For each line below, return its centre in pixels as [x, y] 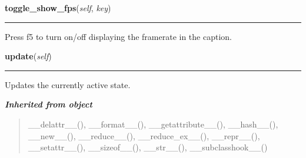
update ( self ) [28, 56]
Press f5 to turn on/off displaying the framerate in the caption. [118, 36]
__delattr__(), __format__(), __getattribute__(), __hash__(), [153, 124]
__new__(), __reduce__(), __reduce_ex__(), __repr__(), [144, 135]
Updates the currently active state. [68, 84]
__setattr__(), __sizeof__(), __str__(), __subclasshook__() [148, 147]
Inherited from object [49, 104]
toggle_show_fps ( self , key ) [58, 8]
